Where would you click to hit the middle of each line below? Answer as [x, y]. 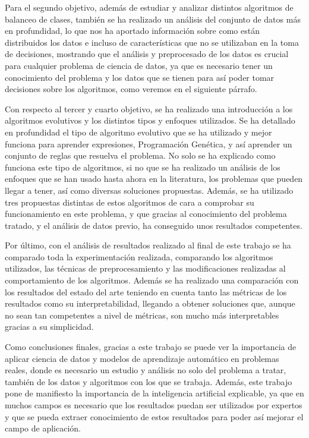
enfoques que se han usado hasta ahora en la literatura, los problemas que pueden [154, 179]
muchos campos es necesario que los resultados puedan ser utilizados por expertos [154, 405]
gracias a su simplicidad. [49, 327]
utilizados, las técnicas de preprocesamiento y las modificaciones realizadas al [145, 268]
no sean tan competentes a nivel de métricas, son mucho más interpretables [142, 315]
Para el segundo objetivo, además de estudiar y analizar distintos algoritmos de [149, 7]
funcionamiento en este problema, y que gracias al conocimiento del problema [146, 214]
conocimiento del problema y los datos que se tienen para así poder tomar [140, 77]
